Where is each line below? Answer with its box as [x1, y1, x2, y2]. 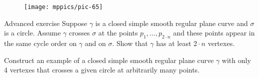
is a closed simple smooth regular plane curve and [95, 17, 248, 28]
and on [84, 38, 106, 48]
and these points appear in [173, 27, 255, 38]
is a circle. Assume [4, 27, 61, 38]
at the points [98, 27, 138, 38]
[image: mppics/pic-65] [24, 3, 103, 10]
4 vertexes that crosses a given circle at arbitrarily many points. [4, 64, 200, 75]
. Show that [112, 38, 148, 48]
